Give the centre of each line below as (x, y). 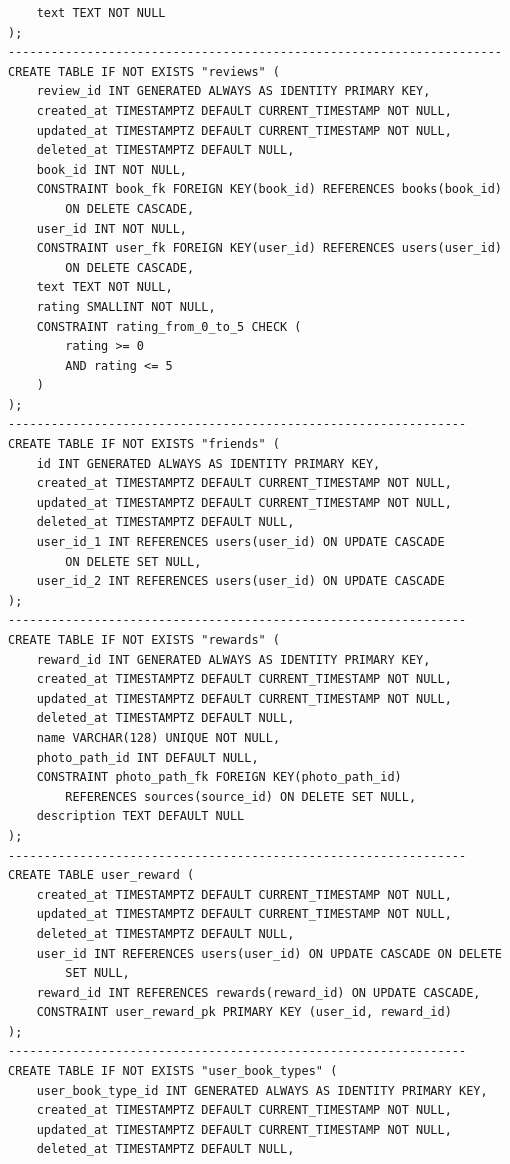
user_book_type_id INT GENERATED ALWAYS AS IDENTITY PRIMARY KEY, (262, 1090)
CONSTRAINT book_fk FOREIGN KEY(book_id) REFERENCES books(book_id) (269, 189)
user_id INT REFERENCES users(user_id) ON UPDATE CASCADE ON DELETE (269, 953)
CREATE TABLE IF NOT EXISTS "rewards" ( (144, 640)
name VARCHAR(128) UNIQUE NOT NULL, (158, 737)
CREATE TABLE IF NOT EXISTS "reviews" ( (144, 71)
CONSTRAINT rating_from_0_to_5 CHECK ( (169, 326)
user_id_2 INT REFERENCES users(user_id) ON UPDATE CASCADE (240, 581)
